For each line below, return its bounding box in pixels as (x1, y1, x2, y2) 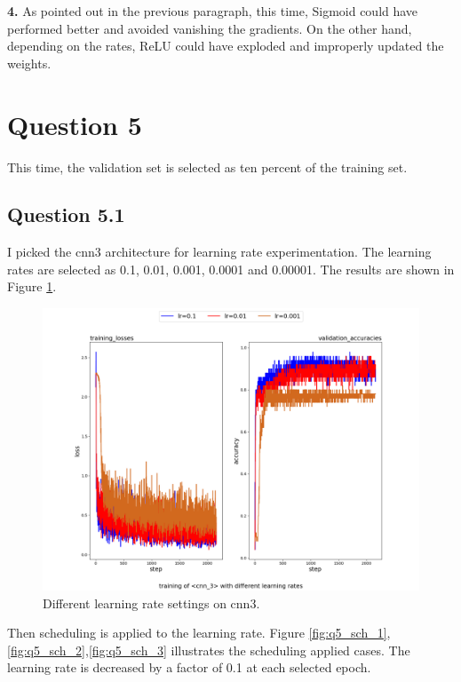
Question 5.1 (7, 201, 125, 228)
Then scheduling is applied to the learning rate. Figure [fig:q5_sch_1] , (7, 623, 391, 642)
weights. (7, 53, 52, 72)
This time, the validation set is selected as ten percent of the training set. (7, 157, 408, 176)
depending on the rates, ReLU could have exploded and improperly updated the (7, 36, 444, 55)
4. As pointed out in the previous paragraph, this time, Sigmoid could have (7, 2, 418, 20)
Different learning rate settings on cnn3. (43, 593, 260, 612)
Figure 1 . (7, 277, 57, 296)
